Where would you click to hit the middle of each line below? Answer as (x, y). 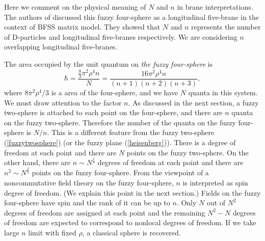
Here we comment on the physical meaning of (75, 7)
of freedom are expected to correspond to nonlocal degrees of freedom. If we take (130, 222)
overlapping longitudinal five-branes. (61, 47)
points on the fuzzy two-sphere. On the (188, 152)
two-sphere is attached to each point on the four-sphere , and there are (113, 112)
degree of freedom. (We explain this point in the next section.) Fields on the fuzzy (132, 192)
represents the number (226, 27)
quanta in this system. (223, 92)
